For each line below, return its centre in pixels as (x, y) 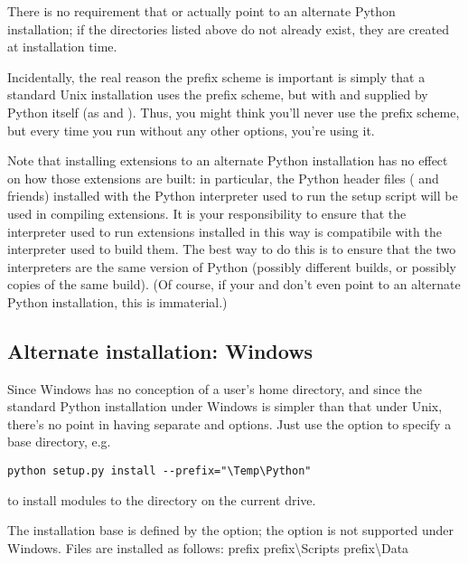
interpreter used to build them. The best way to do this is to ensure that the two (232, 249)
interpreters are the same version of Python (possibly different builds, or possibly (232, 266)
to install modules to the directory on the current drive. (162, 499)
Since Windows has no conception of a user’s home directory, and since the (215, 388)
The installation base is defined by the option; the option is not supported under (231, 530)
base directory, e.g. (59, 442)
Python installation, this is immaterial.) (117, 301)
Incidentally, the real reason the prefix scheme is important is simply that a (216, 76)
